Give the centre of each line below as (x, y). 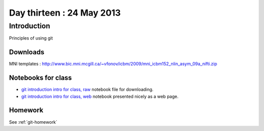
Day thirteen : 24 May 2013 (65, 13)
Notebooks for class (40, 78)
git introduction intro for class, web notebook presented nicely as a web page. (100, 96)
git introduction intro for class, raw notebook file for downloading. (87, 89)
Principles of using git (31, 38)
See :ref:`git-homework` (33, 122)
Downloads (27, 52)
